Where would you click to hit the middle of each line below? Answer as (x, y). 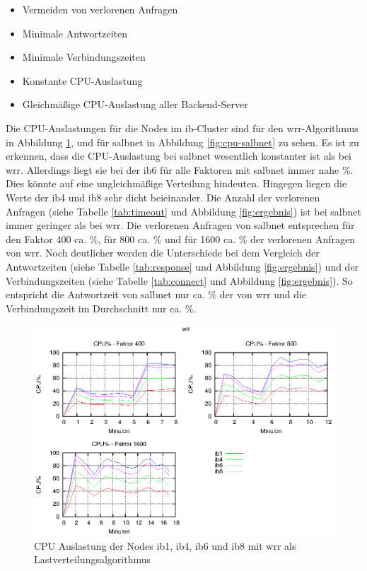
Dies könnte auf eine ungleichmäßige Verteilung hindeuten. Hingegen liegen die (176, 183)
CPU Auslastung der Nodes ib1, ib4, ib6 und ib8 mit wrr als (165, 545)
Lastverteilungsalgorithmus (93, 559)
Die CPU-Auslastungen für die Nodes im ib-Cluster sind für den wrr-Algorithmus (182, 128)
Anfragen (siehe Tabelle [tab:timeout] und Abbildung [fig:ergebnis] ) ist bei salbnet (183, 211)
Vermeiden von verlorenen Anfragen (100, 9)
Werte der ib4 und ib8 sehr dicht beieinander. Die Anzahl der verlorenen (163, 197)
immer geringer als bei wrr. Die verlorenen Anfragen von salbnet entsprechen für (180, 225)
